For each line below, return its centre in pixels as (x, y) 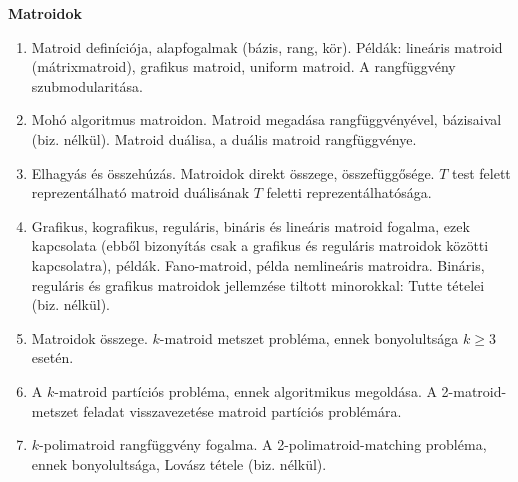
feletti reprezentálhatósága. (349, 192)
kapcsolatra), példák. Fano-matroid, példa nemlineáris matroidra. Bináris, (258, 264)
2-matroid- (474, 390)
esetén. (52, 357)
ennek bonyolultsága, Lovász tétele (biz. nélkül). (179, 463)
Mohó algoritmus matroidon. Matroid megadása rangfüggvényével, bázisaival (266, 119)
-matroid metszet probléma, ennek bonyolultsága (309, 337)
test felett (481, 172)
